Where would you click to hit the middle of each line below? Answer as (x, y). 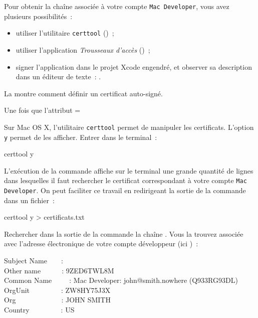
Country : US (39, 310)
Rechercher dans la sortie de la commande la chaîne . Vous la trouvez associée (124, 233)
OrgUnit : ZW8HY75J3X (57, 290)
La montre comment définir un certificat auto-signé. (83, 93)
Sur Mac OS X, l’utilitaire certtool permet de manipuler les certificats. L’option (129, 127)
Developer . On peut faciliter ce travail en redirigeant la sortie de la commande (125, 190)
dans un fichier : (29, 200)
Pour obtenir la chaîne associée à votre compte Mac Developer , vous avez (117, 6)
